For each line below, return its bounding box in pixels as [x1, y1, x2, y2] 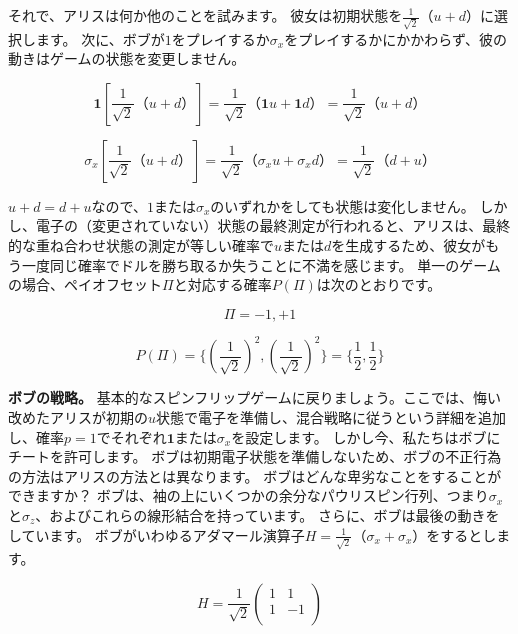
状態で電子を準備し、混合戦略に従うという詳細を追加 [156, 406, 507, 427]
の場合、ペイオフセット [8, 274, 162, 295]
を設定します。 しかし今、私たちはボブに [231, 426, 501, 447]
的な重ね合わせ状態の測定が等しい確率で [8, 235, 274, 256]
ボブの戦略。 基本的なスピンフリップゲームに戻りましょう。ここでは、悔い [8, 387, 501, 408]
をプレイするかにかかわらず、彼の [284, 28, 507, 49]
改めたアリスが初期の [8, 406, 148, 427]
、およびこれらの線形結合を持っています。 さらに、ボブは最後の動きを [35, 504, 500, 525]
